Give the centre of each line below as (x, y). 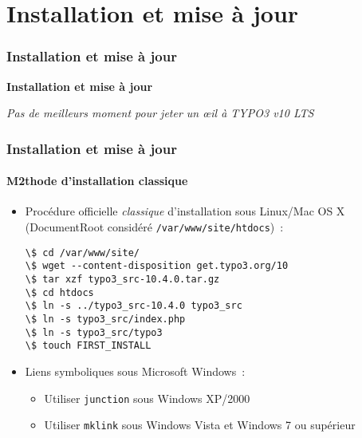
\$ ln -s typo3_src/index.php (105, 319)
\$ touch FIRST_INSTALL (88, 346)
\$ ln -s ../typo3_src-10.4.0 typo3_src (134, 306)
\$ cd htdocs (59, 292)
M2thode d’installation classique (97, 181)
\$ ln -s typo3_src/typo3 (94, 332)
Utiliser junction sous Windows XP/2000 (147, 398)
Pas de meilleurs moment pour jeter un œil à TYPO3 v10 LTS (160, 113)
